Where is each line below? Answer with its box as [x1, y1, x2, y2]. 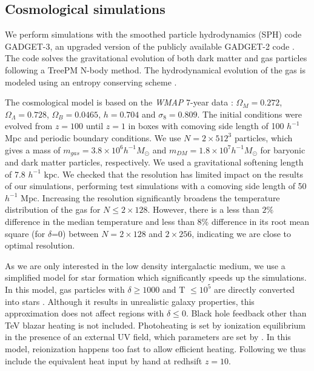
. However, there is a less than [147, 203, 259, 216]
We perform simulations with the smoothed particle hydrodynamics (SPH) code [5, 28, 302, 41]
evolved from [5, 119, 53, 132]
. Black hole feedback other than [185, 307, 307, 319]
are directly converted [214, 282, 295, 295]
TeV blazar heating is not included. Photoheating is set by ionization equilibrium [5, 318, 306, 331]
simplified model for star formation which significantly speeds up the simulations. [5, 271, 307, 284]
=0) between [52, 227, 99, 239]
